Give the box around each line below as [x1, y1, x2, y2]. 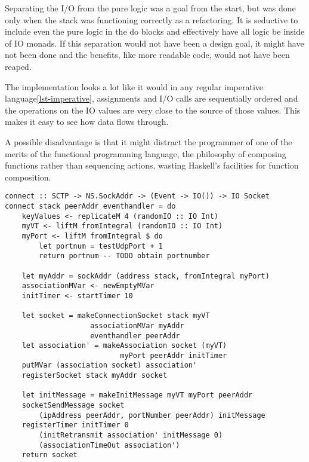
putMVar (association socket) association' [21, 361, 197, 370]
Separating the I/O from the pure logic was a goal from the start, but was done [5, 2, 296, 14]
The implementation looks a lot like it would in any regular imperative [5, 80, 264, 93]
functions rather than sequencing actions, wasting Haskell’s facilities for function [5, 159, 299, 172]
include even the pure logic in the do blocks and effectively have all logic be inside [5, 25, 305, 38]
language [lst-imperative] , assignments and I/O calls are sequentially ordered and [5, 92, 298, 105]
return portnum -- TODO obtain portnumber [39, 252, 210, 261]
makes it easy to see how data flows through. [5, 115, 169, 128]
